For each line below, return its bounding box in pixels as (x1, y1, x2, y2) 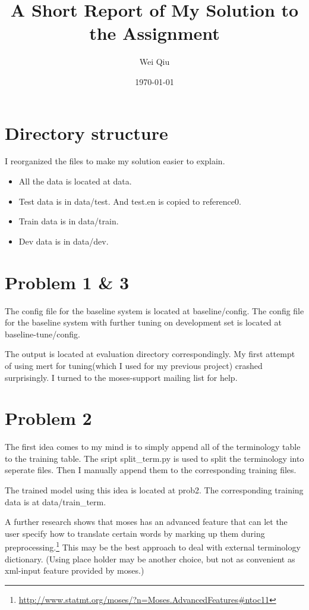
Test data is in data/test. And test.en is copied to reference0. (18, 195, 241, 207)
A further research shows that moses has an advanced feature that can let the (5, 515, 288, 528)
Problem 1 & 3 (5, 270, 130, 294)
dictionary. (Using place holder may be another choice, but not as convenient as (5, 552, 295, 565)
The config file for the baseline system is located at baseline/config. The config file (5, 304, 304, 317)
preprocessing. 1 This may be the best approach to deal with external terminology (5, 539, 301, 553)
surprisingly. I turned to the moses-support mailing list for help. (5, 371, 238, 383)
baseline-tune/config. (5, 327, 80, 340)
